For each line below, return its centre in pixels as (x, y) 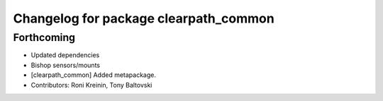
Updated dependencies (65, 55)
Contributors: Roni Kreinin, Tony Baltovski (91, 85)
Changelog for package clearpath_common (144, 18)
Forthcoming (44, 37)
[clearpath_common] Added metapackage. (93, 75)
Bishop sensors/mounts (66, 65)
